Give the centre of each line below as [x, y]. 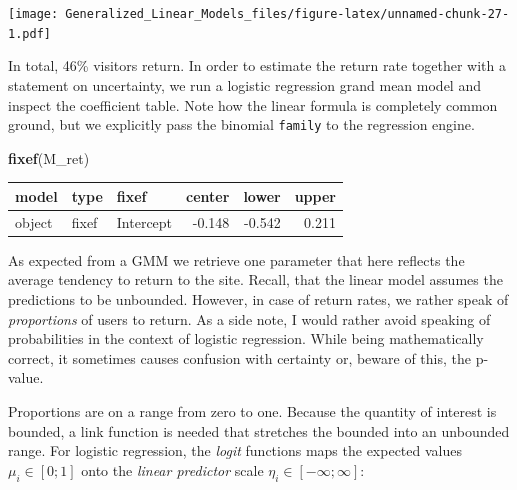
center [208, 195]
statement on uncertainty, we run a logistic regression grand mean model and [244, 84]
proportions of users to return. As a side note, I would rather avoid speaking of [249, 318]
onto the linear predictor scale [172, 469]
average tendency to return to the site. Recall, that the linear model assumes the [255, 279]
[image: [33, 14]
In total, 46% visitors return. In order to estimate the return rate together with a [257, 65]
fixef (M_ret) [49, 157]
